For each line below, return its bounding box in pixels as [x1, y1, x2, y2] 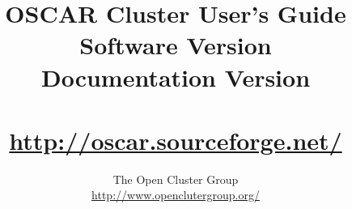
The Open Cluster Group [112, 170, 239, 187]
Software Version [79, 28, 272, 62]
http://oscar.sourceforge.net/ [9, 123, 342, 156]
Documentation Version [40, 60, 311, 93]
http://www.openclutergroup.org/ [91, 186, 260, 203]
